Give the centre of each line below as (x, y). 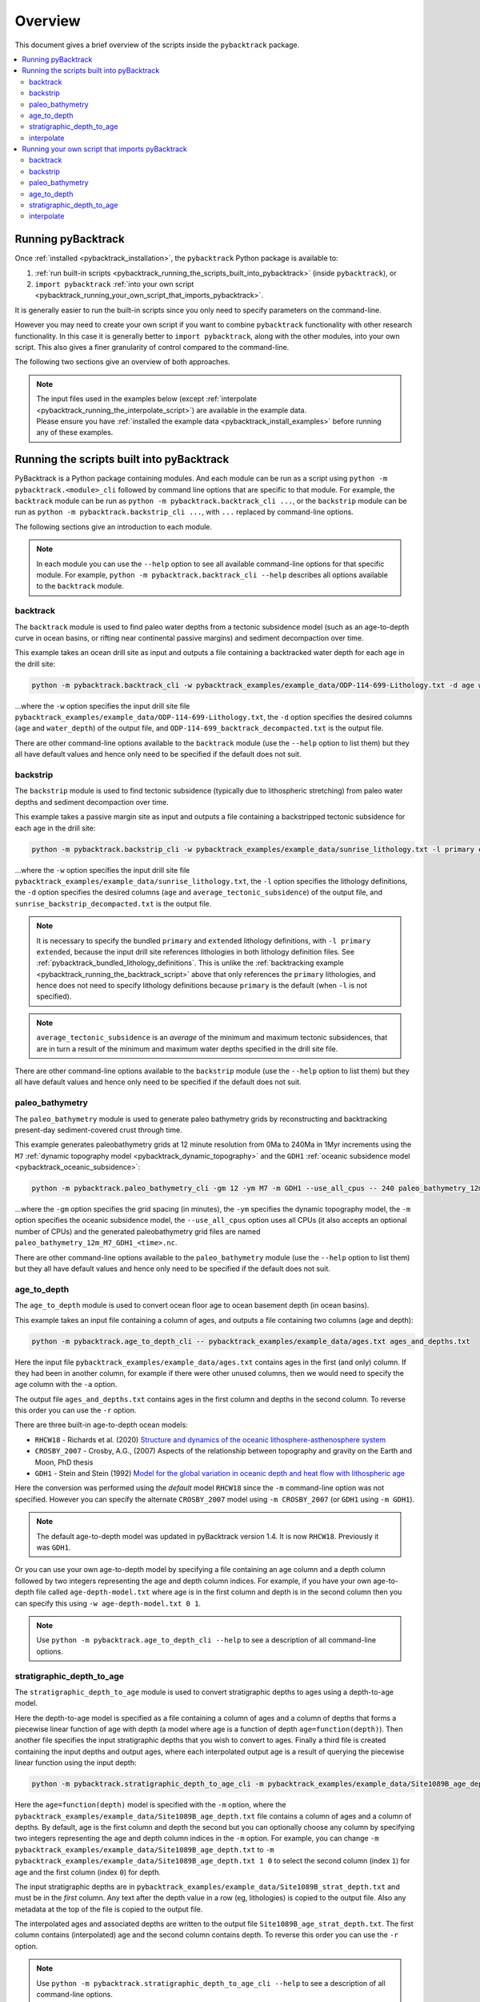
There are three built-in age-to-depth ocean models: (101, 1425)
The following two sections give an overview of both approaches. (123, 362)
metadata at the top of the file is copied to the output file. (109, 1909)
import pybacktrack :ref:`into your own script (114, 284)
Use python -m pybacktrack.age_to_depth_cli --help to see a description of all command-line (206, 1640)
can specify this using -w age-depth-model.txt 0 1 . (108, 1603)
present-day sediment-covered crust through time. (99, 1130)
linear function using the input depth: (76, 1763)
